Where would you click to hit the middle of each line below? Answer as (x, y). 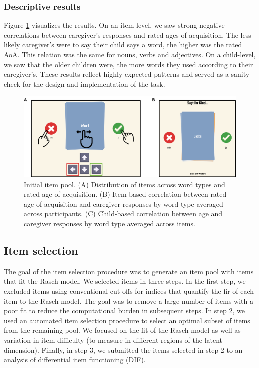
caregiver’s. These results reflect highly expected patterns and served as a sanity (127, 74)
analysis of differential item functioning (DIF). (75, 359)
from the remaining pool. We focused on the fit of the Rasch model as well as (122, 330)
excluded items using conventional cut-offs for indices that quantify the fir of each (129, 291)
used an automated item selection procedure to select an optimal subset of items (127, 320)
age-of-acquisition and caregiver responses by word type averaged (124, 203)
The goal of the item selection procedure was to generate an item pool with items (129, 271)
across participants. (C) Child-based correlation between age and (123, 213)
